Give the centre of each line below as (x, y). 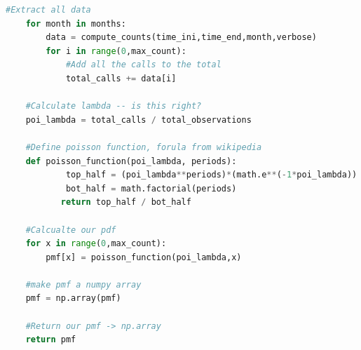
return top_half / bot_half (126, 202)
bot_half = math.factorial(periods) (151, 188)
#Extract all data (48, 10)
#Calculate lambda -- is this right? (114, 106)
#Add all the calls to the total (143, 65)
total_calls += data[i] (121, 78)
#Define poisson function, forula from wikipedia (144, 147)
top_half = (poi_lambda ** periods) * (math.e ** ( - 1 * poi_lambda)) (211, 175)
